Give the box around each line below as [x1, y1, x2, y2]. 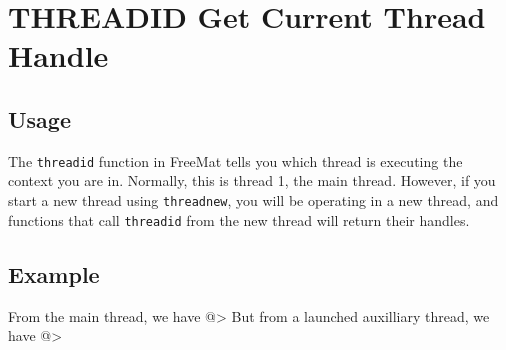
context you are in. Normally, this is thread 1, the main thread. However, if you [8, 170, 496, 191]
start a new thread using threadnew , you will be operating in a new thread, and [8, 190, 499, 211]
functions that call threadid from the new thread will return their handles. [8, 209, 470, 230]
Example [8, 258, 100, 289]
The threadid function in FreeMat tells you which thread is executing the [8, 150, 463, 171]
